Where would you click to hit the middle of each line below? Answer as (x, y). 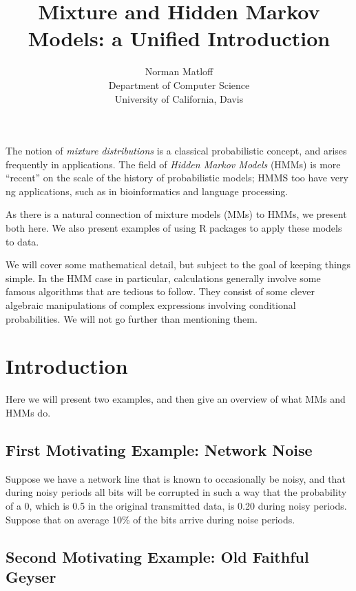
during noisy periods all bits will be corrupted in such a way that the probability (176, 492)
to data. (22, 241)
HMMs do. (28, 412)
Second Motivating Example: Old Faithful (157, 556)
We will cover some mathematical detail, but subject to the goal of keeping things (178, 264)
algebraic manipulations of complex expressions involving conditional (151, 305)
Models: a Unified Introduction (179, 38)
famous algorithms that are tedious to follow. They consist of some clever (160, 291)
